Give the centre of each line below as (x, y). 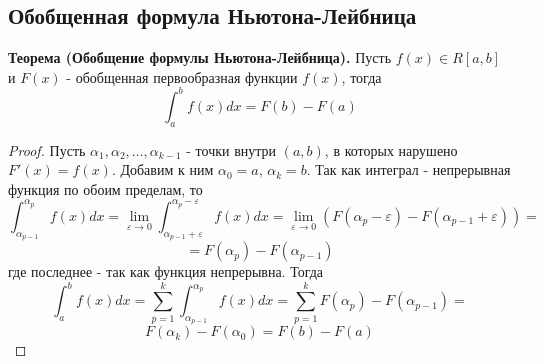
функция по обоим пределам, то (105, 188)
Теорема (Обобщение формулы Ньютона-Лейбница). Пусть (200, 57)
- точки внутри (231, 149)
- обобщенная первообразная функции (182, 76)
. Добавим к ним (162, 169)
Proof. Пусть (47, 149)
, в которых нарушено (391, 149)
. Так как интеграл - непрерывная (408, 169)
